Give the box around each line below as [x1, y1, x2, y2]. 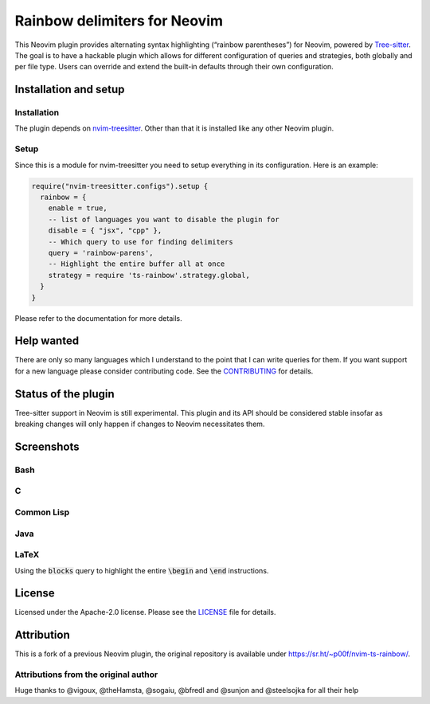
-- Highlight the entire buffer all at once [48, 260, 225, 268]
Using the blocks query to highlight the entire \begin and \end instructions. [14, 565, 269, 575]
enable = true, [48, 204, 107, 213]
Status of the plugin [14, 387, 115, 401]
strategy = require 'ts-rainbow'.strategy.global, [48, 271, 250, 280]
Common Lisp [14, 506, 70, 518]
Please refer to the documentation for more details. [14, 313, 182, 323]
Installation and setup [14, 83, 125, 96]
